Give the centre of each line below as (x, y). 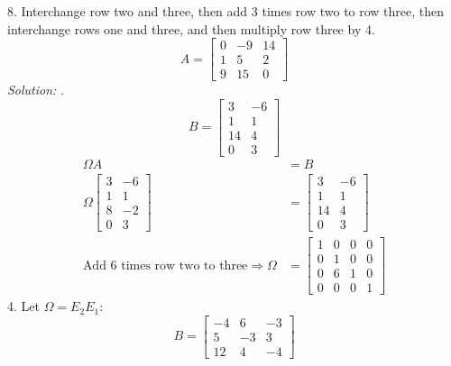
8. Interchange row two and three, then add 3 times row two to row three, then (226, 11)
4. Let (23, 306)
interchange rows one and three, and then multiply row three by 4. (191, 28)
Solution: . (36, 90)
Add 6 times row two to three (165, 265)
